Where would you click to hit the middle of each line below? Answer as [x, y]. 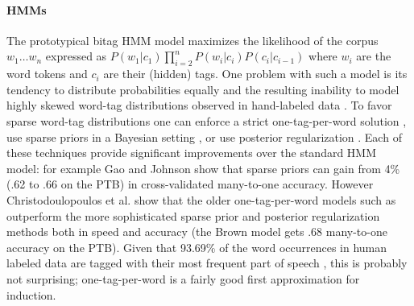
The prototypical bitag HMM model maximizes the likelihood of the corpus [193, 40]
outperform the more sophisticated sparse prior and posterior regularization [193, 215]
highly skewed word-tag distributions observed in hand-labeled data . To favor [199, 105]
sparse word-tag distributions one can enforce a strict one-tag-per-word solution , [207, 120]
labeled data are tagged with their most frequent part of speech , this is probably [207, 263]
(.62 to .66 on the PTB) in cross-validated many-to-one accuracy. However [190, 184]
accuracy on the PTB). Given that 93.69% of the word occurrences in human [197, 247]
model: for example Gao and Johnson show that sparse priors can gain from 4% [203, 168]
